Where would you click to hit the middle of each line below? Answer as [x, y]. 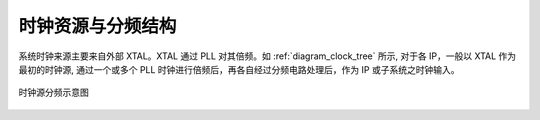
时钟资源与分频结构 [97, 26]
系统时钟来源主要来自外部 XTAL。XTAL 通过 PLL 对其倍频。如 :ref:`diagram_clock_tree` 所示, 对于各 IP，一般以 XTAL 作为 [267, 56]
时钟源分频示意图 [53, 92]
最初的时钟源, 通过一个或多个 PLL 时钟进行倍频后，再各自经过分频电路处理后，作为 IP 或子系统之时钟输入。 [239, 69]
